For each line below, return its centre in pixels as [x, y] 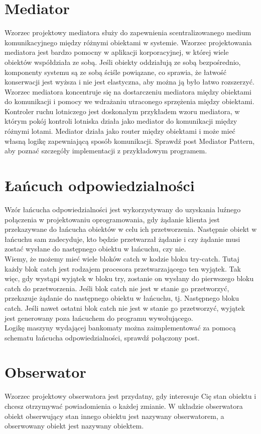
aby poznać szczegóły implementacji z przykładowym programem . [106, 151]
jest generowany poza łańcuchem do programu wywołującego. [99, 318]
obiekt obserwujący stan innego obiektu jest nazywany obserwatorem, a [114, 416]
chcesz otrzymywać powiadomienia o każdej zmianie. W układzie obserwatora [124, 406]
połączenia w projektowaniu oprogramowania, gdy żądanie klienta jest [112, 219]
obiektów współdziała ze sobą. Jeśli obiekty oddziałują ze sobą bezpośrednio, [123, 62]
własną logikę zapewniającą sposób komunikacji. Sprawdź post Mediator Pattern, [130, 141]
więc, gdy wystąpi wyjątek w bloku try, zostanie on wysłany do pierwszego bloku [129, 278]
